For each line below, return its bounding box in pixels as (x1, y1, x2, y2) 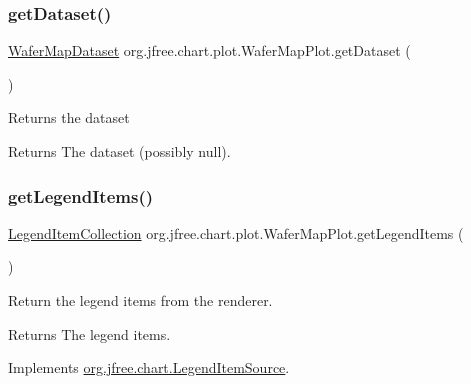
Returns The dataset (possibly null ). (8, 141, 231, 161)
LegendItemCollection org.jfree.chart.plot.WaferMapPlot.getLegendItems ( (8, 222, 464, 243)
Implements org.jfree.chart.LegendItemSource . (8, 357, 290, 378)
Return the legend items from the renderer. (8, 290, 273, 310)
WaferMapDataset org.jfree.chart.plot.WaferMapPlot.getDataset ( (8, 40, 411, 61)
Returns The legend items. (8, 323, 171, 344)
